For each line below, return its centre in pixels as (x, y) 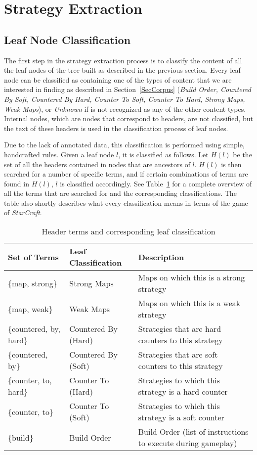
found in (17, 183)
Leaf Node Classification (67, 39)
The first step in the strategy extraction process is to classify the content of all (123, 60)
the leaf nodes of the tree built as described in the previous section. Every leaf (122, 70)
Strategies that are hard (180, 329)
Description (161, 257)
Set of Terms (33, 257)
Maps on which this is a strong (192, 277)
